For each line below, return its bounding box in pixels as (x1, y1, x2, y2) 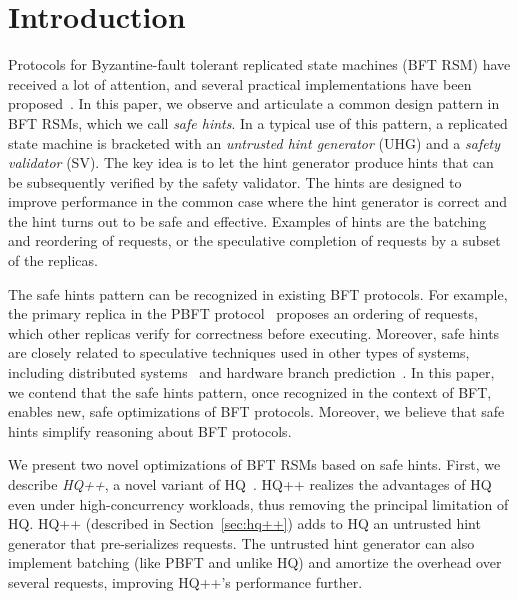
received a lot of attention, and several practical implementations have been (8, 73, 472, 94)
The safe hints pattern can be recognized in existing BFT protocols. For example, (8, 283, 508, 304)
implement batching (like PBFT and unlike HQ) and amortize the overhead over (8, 552, 502, 573)
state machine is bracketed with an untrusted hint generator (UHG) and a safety (8, 132, 501, 153)
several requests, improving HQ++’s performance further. (8, 571, 363, 592)
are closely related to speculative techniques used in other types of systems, (8, 342, 470, 363)
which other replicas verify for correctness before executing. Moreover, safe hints (8, 322, 500, 343)
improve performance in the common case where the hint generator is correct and (8, 191, 507, 212)
